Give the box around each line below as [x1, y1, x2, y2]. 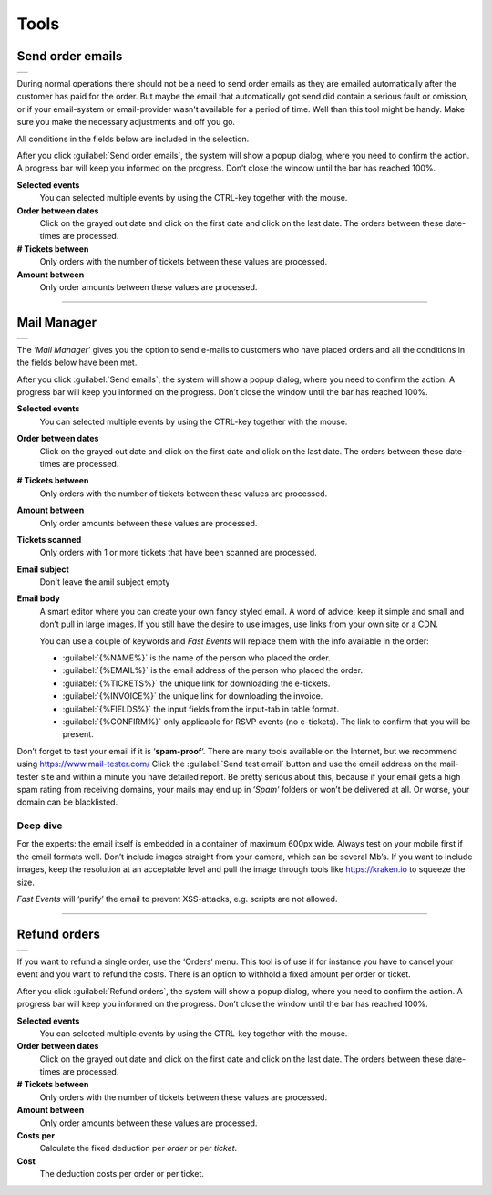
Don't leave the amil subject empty [39, 577, 170, 587]
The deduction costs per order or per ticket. [39, 1169, 205, 1179]
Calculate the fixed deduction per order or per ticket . [39, 1143, 238, 1154]
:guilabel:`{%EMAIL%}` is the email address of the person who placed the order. [62, 665, 364, 676]
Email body [16, 593, 61, 604]
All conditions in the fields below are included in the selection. [16, 133, 250, 144]
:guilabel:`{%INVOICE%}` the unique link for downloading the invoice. [62, 691, 323, 701]
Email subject [16, 564, 70, 575]
